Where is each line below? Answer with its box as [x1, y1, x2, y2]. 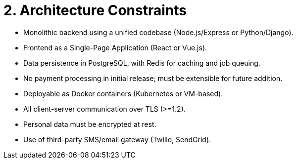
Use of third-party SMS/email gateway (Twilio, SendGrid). [23, 135, 211, 144]
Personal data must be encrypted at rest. [23, 120, 156, 128]
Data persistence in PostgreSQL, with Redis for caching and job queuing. [23, 58, 260, 67]
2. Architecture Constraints [3, 2, 187, 19]
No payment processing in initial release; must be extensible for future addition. [23, 74, 283, 82]
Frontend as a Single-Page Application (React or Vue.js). [23, 43, 207, 52]
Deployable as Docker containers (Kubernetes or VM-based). [23, 89, 223, 98]
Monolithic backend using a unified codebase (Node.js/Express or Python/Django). [23, 28, 294, 37]
